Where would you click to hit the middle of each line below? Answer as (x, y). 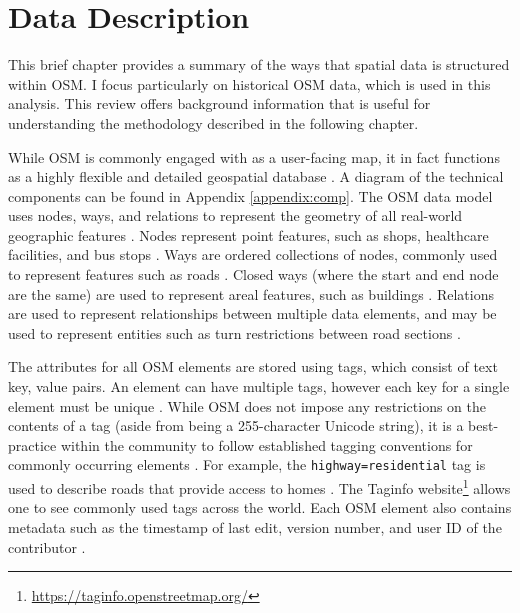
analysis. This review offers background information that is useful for (219, 103)
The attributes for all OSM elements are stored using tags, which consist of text (253, 366)
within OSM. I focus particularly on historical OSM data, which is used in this (249, 83)
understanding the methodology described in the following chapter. (213, 122)
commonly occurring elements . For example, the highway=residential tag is (247, 464)
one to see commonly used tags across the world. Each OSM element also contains (260, 507)
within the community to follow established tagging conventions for (266, 444)
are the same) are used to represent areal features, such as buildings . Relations (251, 293)
